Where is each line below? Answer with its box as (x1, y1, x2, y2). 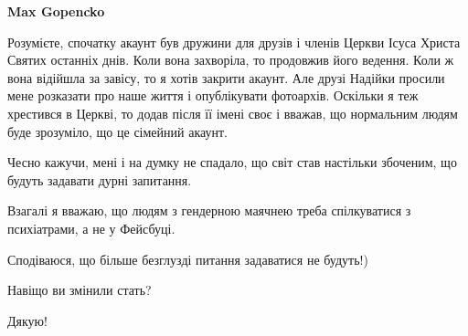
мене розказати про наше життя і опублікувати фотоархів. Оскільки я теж (7, 86, 419, 105)
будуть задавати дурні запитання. (7, 170, 192, 189)
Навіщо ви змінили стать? (7, 280, 152, 299)
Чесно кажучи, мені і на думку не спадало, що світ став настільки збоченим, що (7, 152, 457, 172)
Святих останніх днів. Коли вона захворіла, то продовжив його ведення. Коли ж (7, 50, 454, 69)
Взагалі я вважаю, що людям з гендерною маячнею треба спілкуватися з (7, 201, 411, 220)
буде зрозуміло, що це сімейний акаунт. (7, 121, 229, 141)
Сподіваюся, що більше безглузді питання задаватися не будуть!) (7, 249, 368, 268)
